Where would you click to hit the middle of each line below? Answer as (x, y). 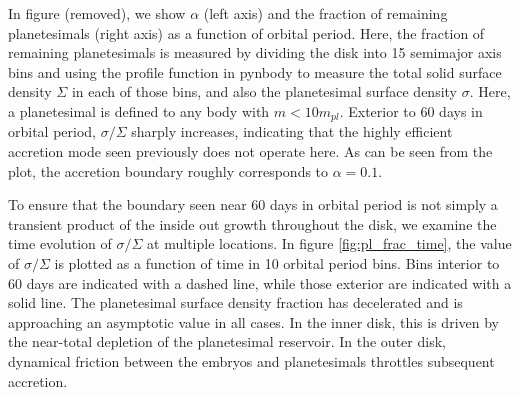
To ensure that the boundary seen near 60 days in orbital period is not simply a (253, 204)
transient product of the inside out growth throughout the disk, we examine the (252, 223)
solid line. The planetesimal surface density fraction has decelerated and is (235, 302)
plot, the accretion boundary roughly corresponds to (168, 170)
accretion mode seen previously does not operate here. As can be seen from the (250, 151)
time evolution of (60, 243)
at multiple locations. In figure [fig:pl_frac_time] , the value (329, 243)
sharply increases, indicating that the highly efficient (292, 131)
